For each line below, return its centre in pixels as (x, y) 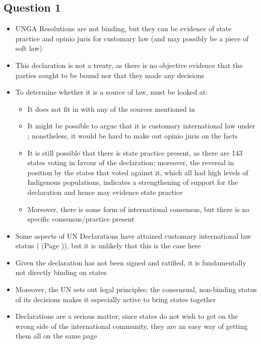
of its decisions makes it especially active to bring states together (116, 299)
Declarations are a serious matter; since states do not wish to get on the (127, 316)
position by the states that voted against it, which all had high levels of (138, 172)
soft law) (29, 48)
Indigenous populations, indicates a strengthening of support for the (133, 182)
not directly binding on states (61, 272)
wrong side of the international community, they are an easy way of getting (132, 326)
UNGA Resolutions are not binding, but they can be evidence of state (123, 28)
